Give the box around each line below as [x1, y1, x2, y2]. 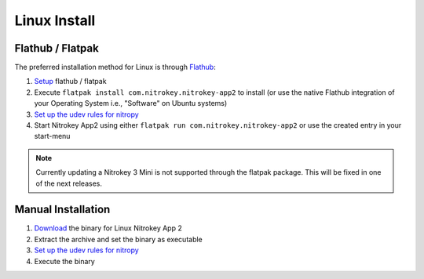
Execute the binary [34, 256, 96, 266]
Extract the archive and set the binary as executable [34, 234, 203, 244]
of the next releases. [35, 179, 102, 188]
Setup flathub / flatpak [34, 77, 107, 86]
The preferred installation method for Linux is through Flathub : [14, 63, 216, 72]
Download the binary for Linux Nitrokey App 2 [34, 223, 182, 233]
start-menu [34, 132, 71, 141]
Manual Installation [14, 203, 111, 216]
